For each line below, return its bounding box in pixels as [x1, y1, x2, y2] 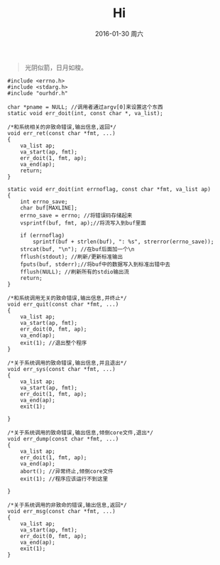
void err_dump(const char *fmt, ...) [7, 435, 119, 442]
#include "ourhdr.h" [7, 90, 69, 97]
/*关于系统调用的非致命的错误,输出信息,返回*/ [7, 501, 127, 509]
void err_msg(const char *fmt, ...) [7, 507, 116, 515]
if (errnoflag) [20, 232, 65, 239]
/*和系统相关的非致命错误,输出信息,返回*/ [7, 123, 117, 131]
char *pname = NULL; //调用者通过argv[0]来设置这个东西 [7, 103, 163, 111]
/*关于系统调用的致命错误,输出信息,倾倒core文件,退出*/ [7, 429, 154, 436]
